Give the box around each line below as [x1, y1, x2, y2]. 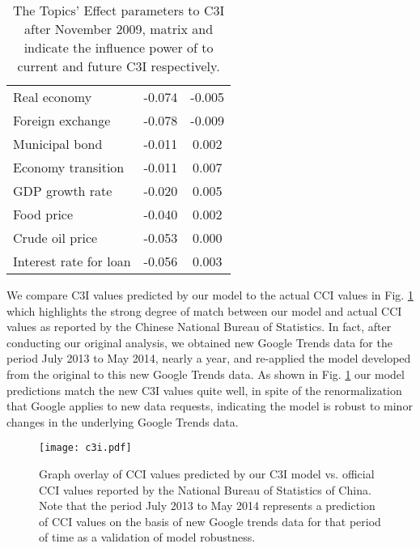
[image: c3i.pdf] [39, 442, 132, 454]
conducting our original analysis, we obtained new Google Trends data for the [6, 333, 392, 350]
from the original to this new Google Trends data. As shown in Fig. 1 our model [6, 365, 405, 382]
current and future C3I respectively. [17, 57, 220, 75]
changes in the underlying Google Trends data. [6, 413, 239, 430]
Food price [13, 205, 74, 223]
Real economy [13, 87, 92, 106]
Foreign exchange [13, 111, 111, 130]
